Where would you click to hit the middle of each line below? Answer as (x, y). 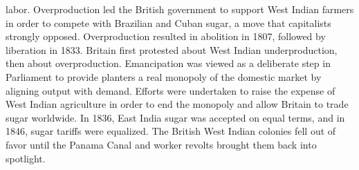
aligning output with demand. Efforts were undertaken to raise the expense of (171, 90)
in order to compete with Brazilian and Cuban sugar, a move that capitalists (168, 22)
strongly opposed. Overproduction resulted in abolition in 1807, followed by (166, 36)
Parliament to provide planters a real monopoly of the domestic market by (164, 76)
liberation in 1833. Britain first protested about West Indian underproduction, (172, 49)
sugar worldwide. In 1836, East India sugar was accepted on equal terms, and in (175, 117)
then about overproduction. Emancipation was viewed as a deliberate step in (168, 63)
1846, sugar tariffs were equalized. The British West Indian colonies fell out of (171, 131)
